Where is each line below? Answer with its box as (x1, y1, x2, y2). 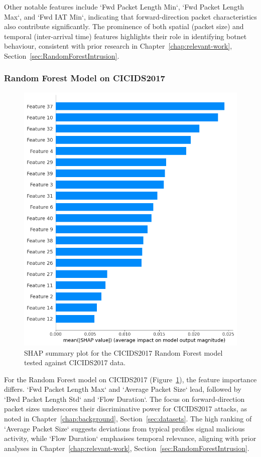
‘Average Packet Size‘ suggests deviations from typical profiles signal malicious (4, 423, 245, 433)
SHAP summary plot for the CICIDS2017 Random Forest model (24, 347, 223, 358)
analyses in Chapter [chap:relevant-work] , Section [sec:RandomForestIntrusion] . (4, 442, 249, 453)
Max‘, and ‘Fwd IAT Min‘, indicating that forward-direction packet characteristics (4, 11, 257, 22)
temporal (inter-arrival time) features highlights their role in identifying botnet (4, 31, 247, 41)
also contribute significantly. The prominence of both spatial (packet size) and (4, 21, 244, 32)
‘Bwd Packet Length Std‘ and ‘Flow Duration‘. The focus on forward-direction (4, 393, 245, 404)
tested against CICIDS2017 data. (24, 357, 126, 368)
